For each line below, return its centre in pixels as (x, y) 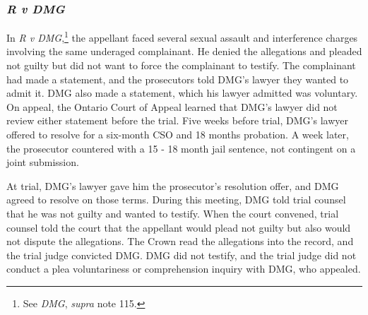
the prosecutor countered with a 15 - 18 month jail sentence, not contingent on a (181, 148)
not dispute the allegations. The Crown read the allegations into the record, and (180, 241)
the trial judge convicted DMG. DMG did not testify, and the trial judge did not (182, 255)
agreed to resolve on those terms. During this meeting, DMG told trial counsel (176, 200)
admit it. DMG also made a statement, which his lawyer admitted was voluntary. (182, 93)
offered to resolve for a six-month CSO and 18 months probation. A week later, (178, 135)
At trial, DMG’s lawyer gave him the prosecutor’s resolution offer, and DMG (173, 185)
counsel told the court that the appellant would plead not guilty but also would (179, 227)
